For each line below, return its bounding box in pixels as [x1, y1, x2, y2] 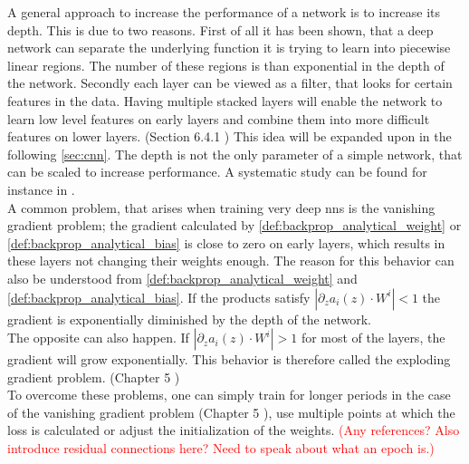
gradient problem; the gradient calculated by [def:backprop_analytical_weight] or [7, 216, 462, 235]
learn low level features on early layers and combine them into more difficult [7, 109, 430, 128]
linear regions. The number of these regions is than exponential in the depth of [7, 55, 445, 74]
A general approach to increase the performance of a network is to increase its [7, 3, 441, 21]
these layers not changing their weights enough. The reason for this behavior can [7, 251, 455, 270]
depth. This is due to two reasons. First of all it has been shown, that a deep [7, 20, 434, 39]
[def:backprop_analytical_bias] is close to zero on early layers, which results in [7, 233, 445, 252]
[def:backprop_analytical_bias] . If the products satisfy [7, 287, 311, 306]
